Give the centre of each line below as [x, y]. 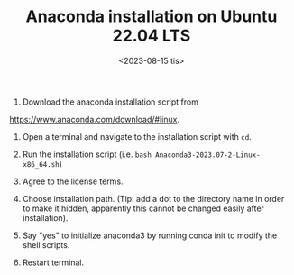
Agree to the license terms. [73, 181]
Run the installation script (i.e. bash [87, 154]
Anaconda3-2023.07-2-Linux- [207, 155]
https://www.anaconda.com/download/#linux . [95, 119]
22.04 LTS [152, 36]
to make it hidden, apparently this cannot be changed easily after [143, 208]
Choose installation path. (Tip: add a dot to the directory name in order [153, 198]
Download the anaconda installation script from [110, 102]
